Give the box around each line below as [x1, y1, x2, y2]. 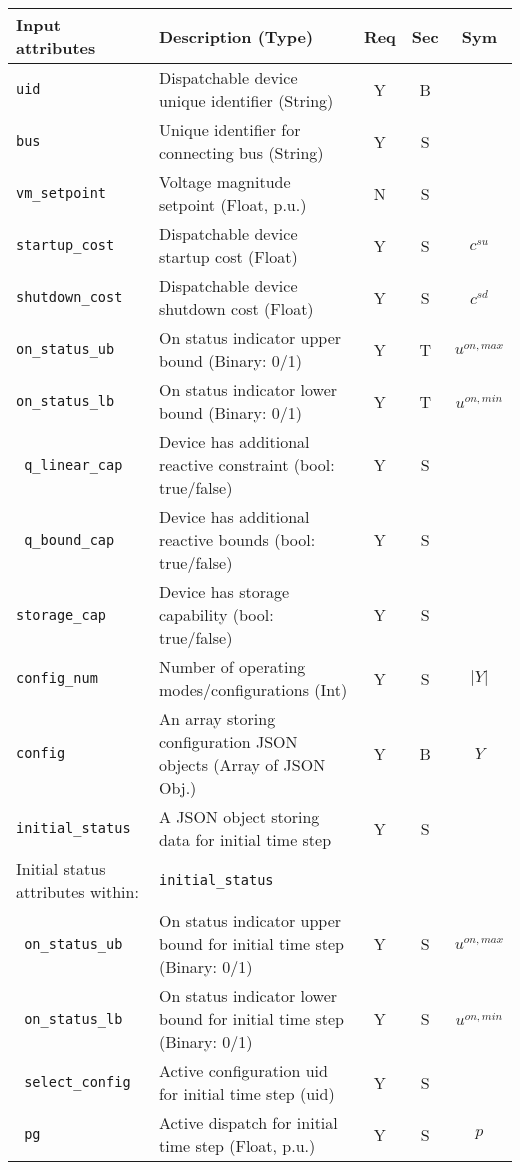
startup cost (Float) [158, 245, 298, 268]
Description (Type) [158, 24, 314, 48]
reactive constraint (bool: [158, 453, 335, 476]
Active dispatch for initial [158, 1111, 338, 1134]
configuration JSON [158, 730, 298, 753]
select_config [24, 1074, 131, 1090]
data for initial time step [158, 828, 332, 851]
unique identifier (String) [158, 89, 334, 112]
